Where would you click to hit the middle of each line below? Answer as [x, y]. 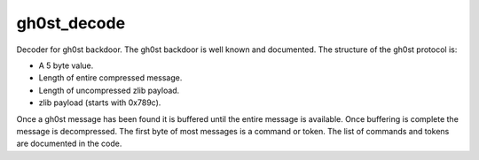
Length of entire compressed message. [110, 78]
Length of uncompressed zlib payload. [109, 90]
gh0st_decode [71, 23]
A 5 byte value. [66, 65]
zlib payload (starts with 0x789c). [100, 103]
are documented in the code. [69, 144]
